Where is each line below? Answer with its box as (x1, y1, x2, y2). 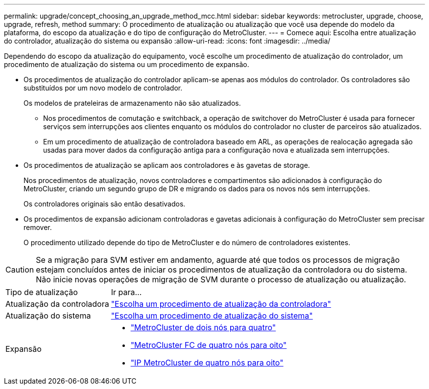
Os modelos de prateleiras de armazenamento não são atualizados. (24, 99, 241, 107)
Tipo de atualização (5, 287, 78, 297)
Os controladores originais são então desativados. (24, 200, 186, 208)
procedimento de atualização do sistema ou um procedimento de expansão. (4, 60, 249, 69)
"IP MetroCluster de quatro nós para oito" (130, 358, 284, 367)
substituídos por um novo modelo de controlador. (24, 84, 183, 92)
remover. (24, 223, 52, 231)
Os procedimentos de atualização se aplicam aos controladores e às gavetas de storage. (24, 161, 310, 169)
